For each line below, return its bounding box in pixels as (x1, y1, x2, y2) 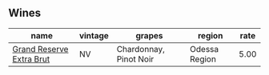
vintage (78, 30, 110, 41)
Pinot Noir (116, 53, 155, 65)
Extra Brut (12, 53, 50, 65)
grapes (135, 30, 163, 41)
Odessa (189, 43, 219, 54)
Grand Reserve (12, 43, 69, 54)
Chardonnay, (116, 43, 166, 54)
